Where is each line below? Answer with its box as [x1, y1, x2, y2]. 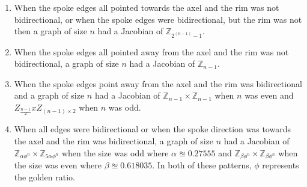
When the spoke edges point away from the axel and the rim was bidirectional [14, 77, 302, 90]
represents [262, 159, 299, 171]
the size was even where [14, 159, 102, 171]
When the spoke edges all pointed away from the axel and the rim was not [14, 45, 289, 58]
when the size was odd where [61, 146, 169, 159]
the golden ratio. [14, 171, 75, 183]
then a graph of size [14, 25, 87, 37]
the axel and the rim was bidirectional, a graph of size [14, 135, 214, 147]
